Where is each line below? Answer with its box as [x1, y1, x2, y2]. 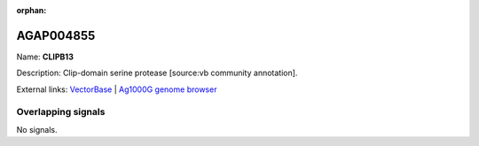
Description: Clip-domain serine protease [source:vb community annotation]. [16, 67, 298, 79]
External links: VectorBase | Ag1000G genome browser [16, 84, 217, 95]
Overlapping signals [16, 106, 106, 119]
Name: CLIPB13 [16, 51, 75, 62]
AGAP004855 [16, 27, 96, 43]
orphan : [16, 5, 47, 15]
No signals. [16, 124, 58, 134]
